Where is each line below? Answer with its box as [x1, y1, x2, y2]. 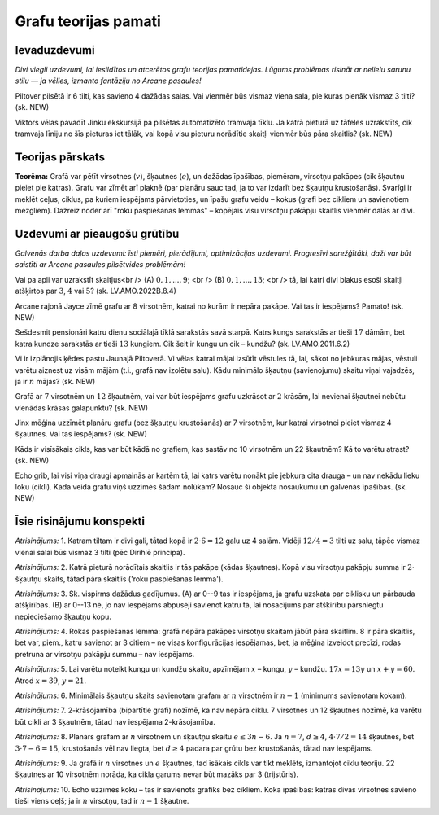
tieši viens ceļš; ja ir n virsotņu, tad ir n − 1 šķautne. [15, 796, 189, 806]
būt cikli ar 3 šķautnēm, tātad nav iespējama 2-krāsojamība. [15, 716, 215, 726]
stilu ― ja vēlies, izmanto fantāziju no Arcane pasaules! [15, 76, 202, 85]
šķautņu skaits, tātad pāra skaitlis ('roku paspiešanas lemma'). [15, 574, 224, 584]
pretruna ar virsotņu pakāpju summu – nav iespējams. [15, 649, 195, 659]
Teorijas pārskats [15, 150, 106, 164]
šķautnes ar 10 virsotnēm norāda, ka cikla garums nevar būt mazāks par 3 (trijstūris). [15, 769, 299, 779]
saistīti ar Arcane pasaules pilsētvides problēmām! [15, 260, 186, 269]
